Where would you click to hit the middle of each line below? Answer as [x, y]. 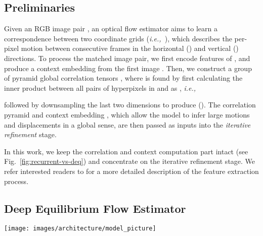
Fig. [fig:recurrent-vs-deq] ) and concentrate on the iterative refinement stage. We [130, 161]
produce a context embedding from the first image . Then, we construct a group [128, 68]
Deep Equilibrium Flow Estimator [95, 208]
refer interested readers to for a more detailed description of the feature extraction [131, 171]
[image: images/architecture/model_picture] [80, 229]
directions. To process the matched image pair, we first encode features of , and [127, 58]
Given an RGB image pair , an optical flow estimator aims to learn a [111, 28]
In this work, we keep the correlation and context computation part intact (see [126, 151]
